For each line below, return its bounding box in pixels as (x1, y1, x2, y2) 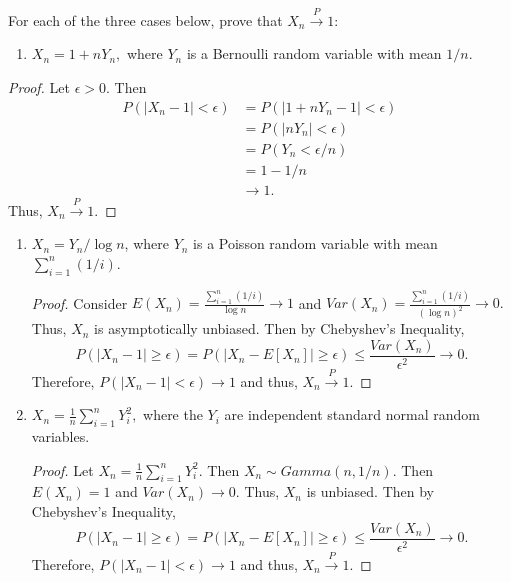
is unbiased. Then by (306, 481, 435, 502)
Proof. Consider (31, 292, 128, 313)
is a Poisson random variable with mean (193, 233, 438, 254)
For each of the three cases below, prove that (8, 9, 283, 30)
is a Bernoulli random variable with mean (186, 43, 442, 64)
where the (143, 404, 203, 425)
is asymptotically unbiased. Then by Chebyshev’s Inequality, (94, 318, 465, 339)
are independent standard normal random (224, 404, 480, 425)
